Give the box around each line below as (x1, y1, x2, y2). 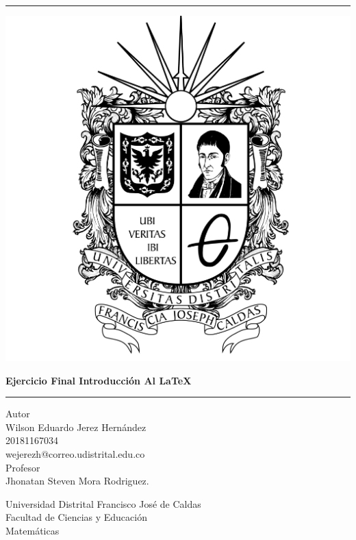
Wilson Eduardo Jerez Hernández (5, 419, 147, 434)
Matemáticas (5, 523, 60, 537)
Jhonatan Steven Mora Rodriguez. (5, 474, 149, 488)
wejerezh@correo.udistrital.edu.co (5, 446, 145, 461)
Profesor (5, 460, 40, 474)
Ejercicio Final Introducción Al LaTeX (5, 373, 192, 387)
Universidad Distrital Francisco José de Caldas (5, 496, 201, 511)
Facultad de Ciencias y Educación (5, 510, 147, 524)
